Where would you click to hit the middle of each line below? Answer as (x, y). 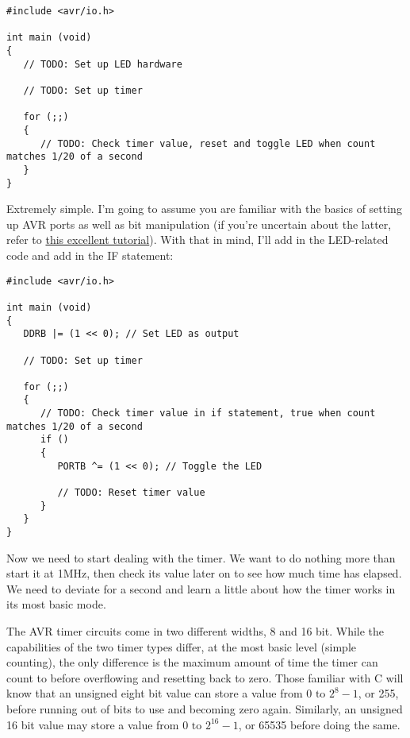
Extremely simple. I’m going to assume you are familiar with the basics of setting (204, 209)
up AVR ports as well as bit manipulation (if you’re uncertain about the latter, (199, 224)
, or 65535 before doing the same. (319, 724)
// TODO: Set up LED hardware (103, 64)
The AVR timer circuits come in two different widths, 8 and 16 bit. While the (195, 631)
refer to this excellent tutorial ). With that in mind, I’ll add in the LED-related (197, 240)
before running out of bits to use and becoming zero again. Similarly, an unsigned (205, 709)
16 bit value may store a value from (93, 724)
